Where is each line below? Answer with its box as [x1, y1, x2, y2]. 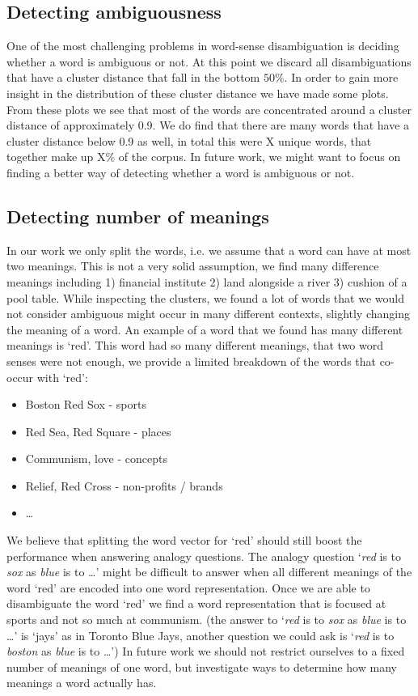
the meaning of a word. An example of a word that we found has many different [6, 320, 403, 337]
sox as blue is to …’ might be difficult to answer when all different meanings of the [6, 563, 412, 580]
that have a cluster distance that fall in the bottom [6, 69, 260, 86]
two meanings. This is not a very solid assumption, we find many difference [6, 257, 379, 274]
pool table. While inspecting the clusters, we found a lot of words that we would [6, 289, 404, 306]
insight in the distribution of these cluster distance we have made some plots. [6, 84, 389, 101]
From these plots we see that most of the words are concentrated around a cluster [6, 100, 412, 117]
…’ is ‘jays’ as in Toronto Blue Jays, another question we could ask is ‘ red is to [6, 626, 395, 643]
